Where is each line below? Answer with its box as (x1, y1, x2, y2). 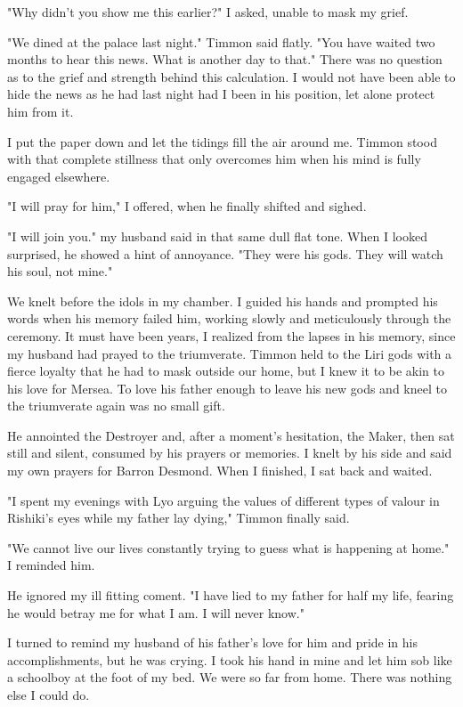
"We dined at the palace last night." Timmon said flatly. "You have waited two (7, 32, 435, 51)
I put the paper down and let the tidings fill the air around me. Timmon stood (7, 132, 437, 150)
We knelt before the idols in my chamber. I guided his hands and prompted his (7, 291, 438, 310)
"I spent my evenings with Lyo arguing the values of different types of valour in (7, 491, 440, 509)
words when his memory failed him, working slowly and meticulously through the (7, 309, 451, 328)
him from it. (7, 102, 74, 120)
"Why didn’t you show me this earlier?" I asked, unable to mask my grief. (7, 3, 409, 20)
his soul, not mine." (7, 262, 113, 280)
